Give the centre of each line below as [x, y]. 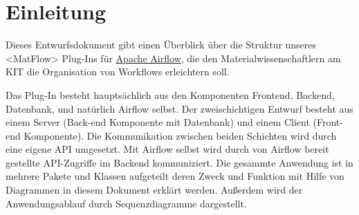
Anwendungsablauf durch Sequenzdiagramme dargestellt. [126, 203]
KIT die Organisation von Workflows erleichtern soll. [118, 72]
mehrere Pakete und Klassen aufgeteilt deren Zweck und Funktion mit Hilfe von [175, 176]
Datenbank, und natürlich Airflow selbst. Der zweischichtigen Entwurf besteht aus [179, 108]
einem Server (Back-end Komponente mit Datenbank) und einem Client [158, 122]
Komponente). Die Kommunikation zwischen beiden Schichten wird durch [180, 135]
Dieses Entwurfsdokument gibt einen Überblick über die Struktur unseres [161, 45]
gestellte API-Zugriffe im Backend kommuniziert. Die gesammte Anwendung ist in [179, 162]
